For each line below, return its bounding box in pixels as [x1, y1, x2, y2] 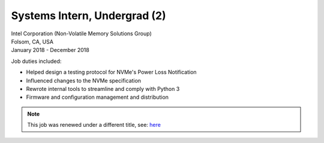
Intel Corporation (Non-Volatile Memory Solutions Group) [11, 30, 152, 37]
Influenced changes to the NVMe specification [26, 77, 141, 84]
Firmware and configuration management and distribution [26, 93, 169, 101]
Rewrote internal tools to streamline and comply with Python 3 [26, 85, 180, 92]
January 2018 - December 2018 [11, 47, 89, 54]
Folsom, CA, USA [11, 38, 54, 45]
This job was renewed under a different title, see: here [27, 121, 161, 129]
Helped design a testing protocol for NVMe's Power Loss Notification [26, 69, 197, 76]
